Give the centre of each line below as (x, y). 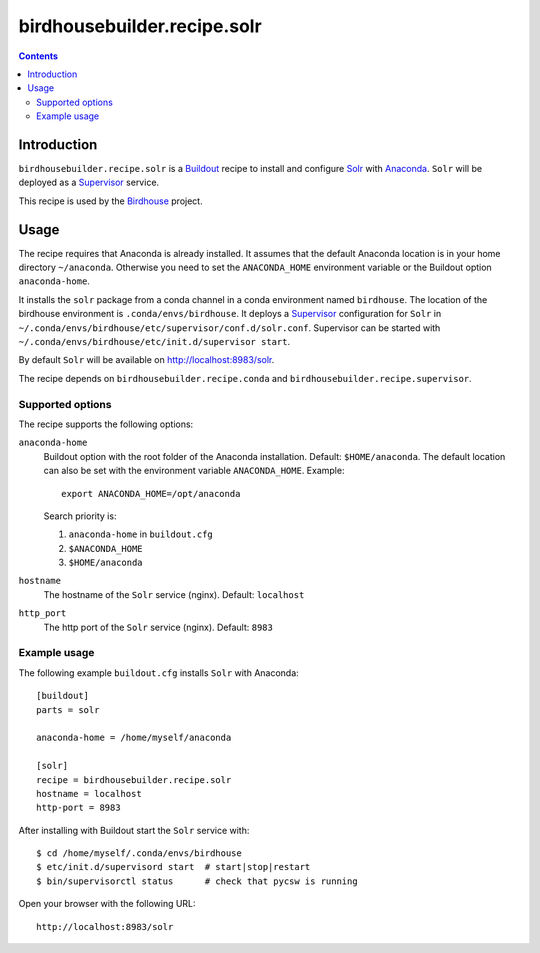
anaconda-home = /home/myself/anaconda (134, 738)
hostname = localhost (89, 793)
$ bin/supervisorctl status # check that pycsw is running (197, 881)
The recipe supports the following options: (106, 424)
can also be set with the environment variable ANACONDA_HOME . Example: (194, 471)
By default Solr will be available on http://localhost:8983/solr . (146, 360)
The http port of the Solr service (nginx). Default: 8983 (158, 627)
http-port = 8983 (78, 808)
